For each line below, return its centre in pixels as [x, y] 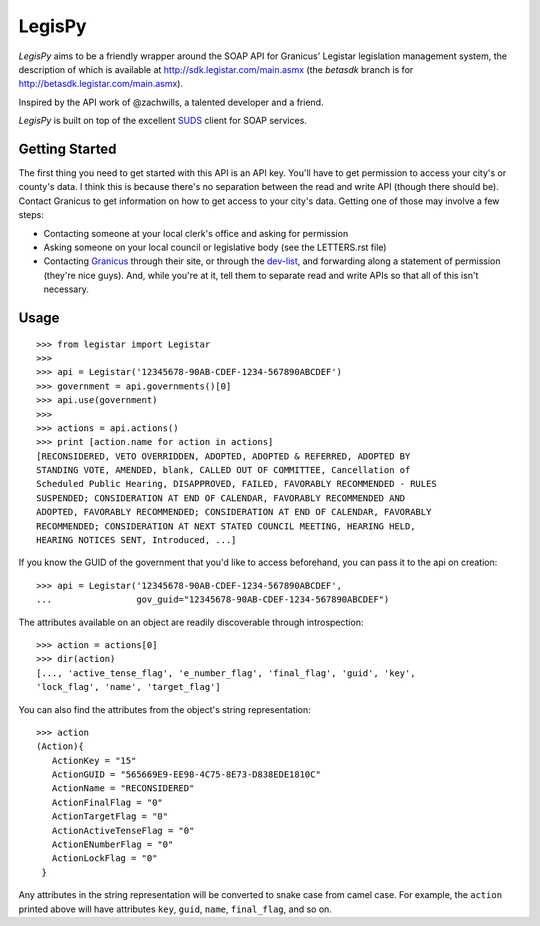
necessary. [66, 289]
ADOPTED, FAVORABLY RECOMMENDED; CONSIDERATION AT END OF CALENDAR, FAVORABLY [234, 512]
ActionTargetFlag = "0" [110, 816]
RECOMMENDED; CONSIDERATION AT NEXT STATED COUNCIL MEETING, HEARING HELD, [226, 526]
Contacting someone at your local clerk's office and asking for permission [196, 233]
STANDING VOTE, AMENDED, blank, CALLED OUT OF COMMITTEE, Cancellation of [223, 470]
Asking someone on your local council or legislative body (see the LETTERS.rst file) [215, 247]
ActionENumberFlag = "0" [112, 844]
